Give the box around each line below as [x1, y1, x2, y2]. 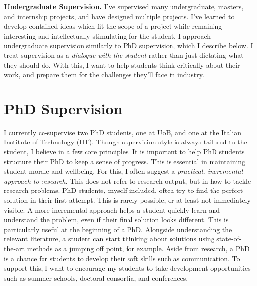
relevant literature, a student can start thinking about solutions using [4, 234, 214, 244]
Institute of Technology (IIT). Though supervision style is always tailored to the [4, 137, 247, 147]
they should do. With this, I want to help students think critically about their [4, 59, 240, 70]
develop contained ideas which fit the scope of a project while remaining [4, 21, 222, 31]
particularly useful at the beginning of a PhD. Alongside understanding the [4, 224, 232, 234]
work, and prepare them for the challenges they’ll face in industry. [4, 69, 204, 80]
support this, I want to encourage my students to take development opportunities [4, 263, 251, 273]
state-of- [216, 234, 242, 244]
